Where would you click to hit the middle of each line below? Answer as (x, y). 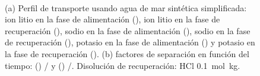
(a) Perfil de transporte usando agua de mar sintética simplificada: (126, 7)
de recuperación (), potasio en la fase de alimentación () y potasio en (130, 42)
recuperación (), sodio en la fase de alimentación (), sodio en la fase (128, 30)
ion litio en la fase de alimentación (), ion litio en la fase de (112, 19)
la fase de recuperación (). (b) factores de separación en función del (127, 53)
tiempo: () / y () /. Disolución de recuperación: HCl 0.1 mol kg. (123, 65)
